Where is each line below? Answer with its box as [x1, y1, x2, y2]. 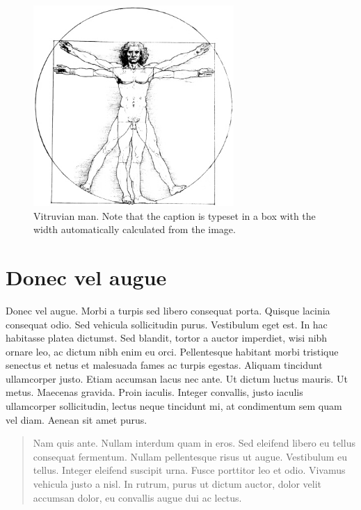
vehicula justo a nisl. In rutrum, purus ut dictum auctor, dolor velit [33, 477, 322, 491]
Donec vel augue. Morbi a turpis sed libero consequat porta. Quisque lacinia [6, 303, 330, 317]
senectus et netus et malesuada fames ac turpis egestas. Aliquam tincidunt [6, 358, 323, 372]
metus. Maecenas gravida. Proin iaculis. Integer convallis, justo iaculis [6, 385, 303, 399]
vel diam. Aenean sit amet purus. [6, 412, 147, 427]
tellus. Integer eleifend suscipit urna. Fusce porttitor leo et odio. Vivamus [33, 463, 346, 477]
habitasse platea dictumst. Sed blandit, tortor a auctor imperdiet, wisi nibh [6, 330, 328, 345]
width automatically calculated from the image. [33, 222, 236, 237]
